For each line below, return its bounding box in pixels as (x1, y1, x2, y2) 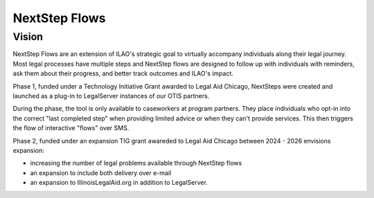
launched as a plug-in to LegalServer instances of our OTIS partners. (12, 91, 210, 100)
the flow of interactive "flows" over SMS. (12, 124, 130, 132)
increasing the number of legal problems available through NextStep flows (30, 159, 242, 168)
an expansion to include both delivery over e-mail (30, 168, 172, 177)
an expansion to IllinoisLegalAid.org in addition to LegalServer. (30, 179, 208, 187)
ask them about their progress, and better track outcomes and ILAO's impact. (12, 69, 233, 78)
